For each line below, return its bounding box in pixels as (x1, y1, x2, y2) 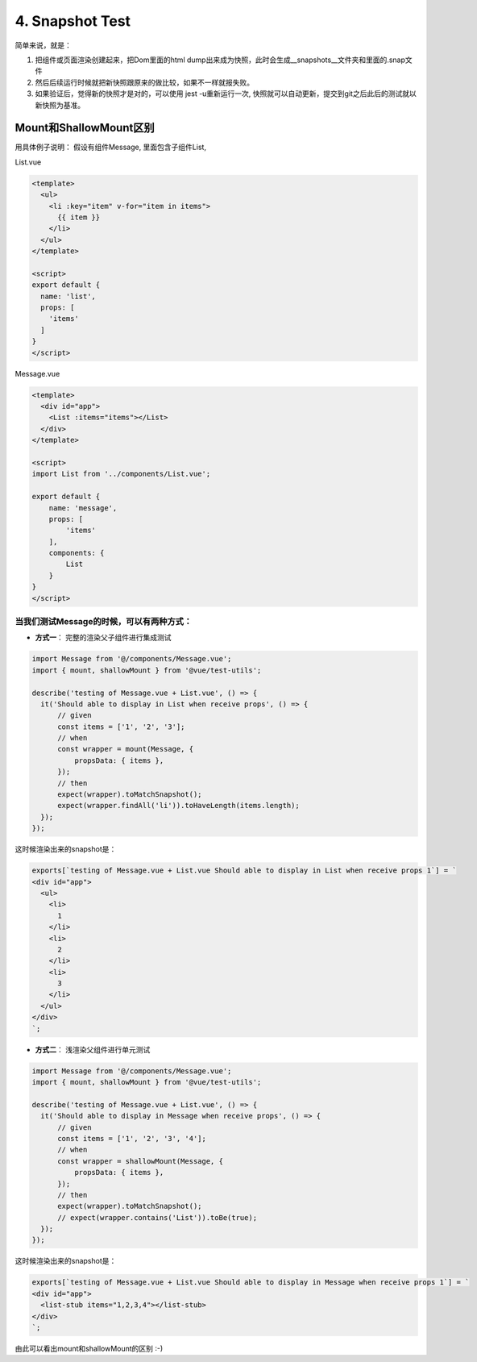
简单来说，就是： (15, 40, 72, 50)
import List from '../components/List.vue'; (31, 469, 211, 479)
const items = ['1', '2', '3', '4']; (57, 1134, 207, 1143)
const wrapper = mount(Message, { (57, 744, 193, 754)
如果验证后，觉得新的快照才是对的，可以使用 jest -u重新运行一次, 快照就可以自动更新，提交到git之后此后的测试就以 (35, 89, 417, 98)
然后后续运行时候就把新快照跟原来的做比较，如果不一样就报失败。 (35, 77, 254, 87)
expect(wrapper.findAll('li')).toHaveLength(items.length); (57, 801, 300, 810)
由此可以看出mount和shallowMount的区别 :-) (15, 1343, 164, 1353)
